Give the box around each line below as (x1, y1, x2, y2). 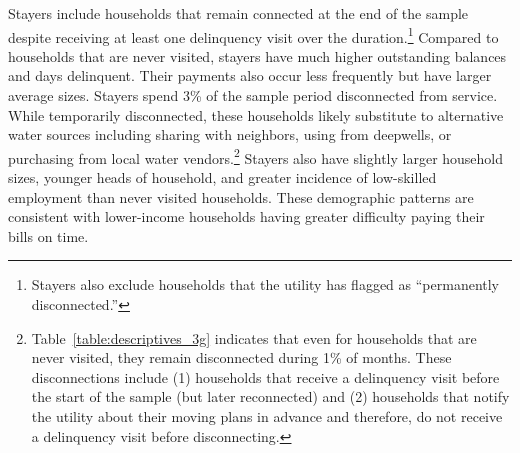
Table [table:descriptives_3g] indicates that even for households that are (31, 327, 477, 348)
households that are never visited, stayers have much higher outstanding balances (8, 45, 507, 66)
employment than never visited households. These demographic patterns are (8, 186, 474, 207)
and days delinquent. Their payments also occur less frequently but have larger (8, 65, 492, 86)
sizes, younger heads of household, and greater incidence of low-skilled (8, 167, 437, 188)
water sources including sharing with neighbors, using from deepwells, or (8, 124, 452, 145)
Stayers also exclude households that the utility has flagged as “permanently (31, 274, 500, 295)
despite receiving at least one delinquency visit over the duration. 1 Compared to (8, 23, 499, 47)
